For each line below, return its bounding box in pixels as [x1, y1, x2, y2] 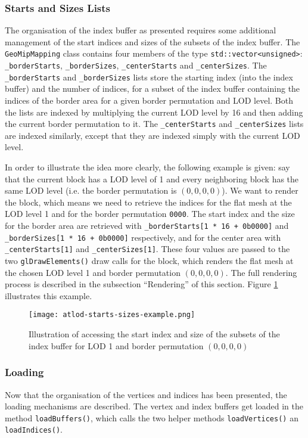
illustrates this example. [5, 289, 92, 302]
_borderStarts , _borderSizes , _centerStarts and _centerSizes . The [5, 59, 267, 72]
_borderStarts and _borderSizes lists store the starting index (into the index [5, 70, 293, 83]
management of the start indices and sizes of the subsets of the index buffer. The [5, 35, 300, 48]
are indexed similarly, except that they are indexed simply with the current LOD [5, 129, 300, 141]
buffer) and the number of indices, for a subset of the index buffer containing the [5, 82, 300, 95]
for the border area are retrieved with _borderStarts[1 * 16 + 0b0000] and [5, 219, 289, 232]
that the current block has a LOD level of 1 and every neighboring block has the [5, 172, 299, 185]
